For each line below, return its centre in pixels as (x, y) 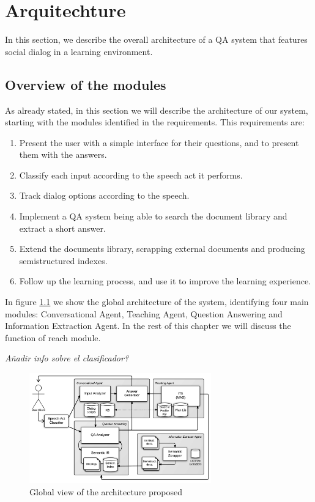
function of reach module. (53, 337)
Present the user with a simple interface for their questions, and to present (159, 142)
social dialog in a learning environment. (79, 51)
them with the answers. (63, 154)
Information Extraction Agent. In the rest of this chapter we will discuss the (148, 326)
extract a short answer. (62, 228)
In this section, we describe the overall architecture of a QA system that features (156, 39)
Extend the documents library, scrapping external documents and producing (162, 249)
